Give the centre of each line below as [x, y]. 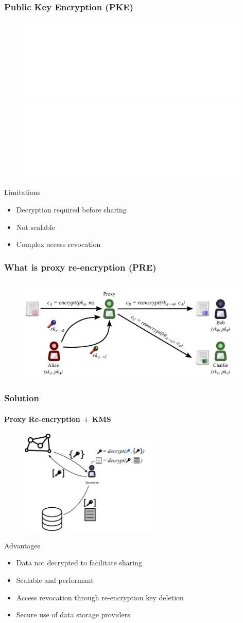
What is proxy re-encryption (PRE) [80, 267]
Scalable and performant [55, 580]
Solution [22, 398]
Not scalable [36, 227]
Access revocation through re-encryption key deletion [100, 597]
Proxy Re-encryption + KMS [58, 419]
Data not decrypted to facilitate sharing [79, 563]
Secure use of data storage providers [73, 615]
